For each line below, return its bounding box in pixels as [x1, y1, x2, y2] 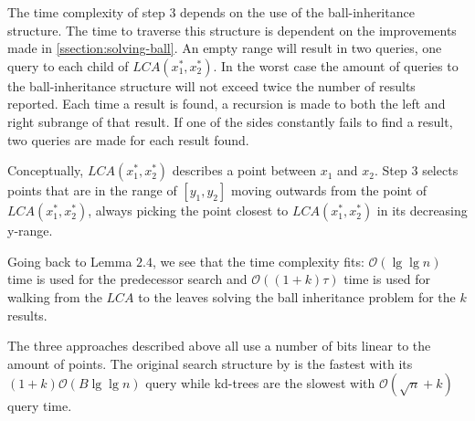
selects [422, 161, 459, 180]
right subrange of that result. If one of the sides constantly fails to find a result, [7, 111, 453, 131]
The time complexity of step [7, 3, 165, 21]
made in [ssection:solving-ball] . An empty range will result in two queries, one [7, 38, 442, 58]
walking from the [7, 287, 102, 306]
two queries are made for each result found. [7, 130, 249, 149]
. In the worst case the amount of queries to [213, 56, 459, 75]
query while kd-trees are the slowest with [145, 374, 375, 393]
